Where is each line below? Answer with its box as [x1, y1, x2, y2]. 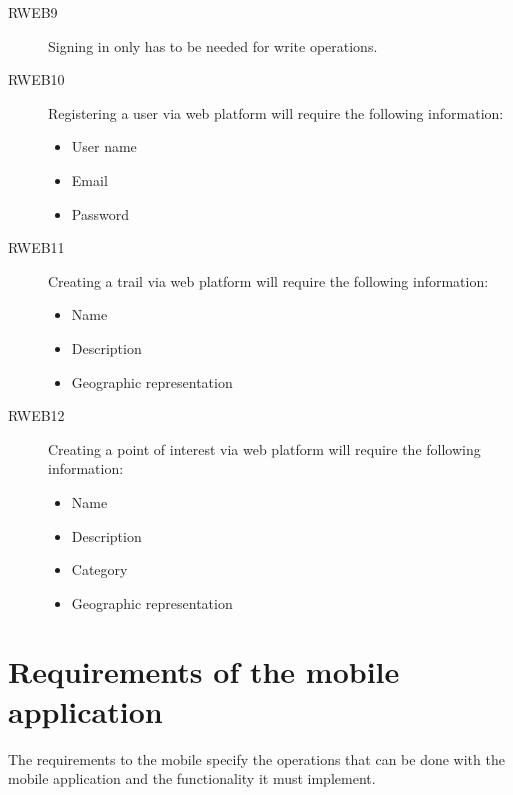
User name [71, 136, 137, 157]
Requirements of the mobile [8, 651, 400, 692]
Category [71, 559, 128, 580]
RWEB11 [8, 237, 65, 258]
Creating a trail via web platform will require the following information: [48, 270, 489, 291]
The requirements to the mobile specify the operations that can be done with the [8, 748, 505, 769]
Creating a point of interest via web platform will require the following [48, 438, 481, 459]
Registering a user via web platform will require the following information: [48, 102, 504, 123]
